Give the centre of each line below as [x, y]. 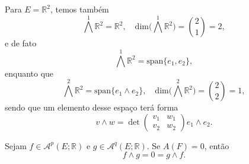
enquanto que [29, 73]
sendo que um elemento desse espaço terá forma [92, 107]
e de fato [21, 43]
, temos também [79, 9]
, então [217, 145]
